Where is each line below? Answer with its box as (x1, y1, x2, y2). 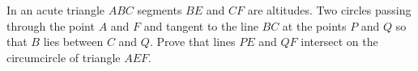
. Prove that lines (149, 33, 236, 50)
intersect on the (301, 33, 378, 50)
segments (137, 2, 182, 18)
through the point (6, 17, 95, 34)
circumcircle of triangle (6, 48, 121, 65)
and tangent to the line (143, 17, 258, 34)
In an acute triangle (6, 2, 104, 18)
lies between (43, 33, 104, 50)
